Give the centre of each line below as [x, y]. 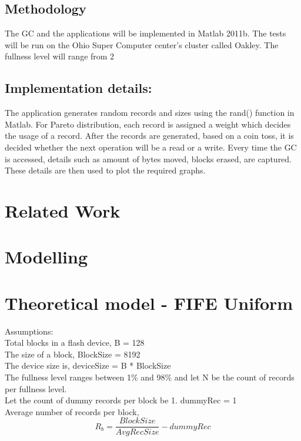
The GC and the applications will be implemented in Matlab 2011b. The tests [146, 33]
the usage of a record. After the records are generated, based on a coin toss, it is [149, 136]
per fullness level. [36, 388]
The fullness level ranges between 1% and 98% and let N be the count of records [150, 377]
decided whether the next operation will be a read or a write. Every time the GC [151, 147]
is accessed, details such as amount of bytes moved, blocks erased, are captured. [148, 158]
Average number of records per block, [72, 411]
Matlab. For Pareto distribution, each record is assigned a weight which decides [148, 124]
